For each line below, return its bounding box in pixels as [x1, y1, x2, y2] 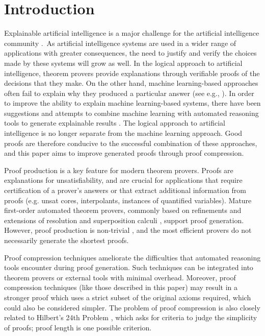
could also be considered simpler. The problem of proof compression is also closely [4, 302, 260, 313]
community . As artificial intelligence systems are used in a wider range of [4, 37, 236, 48]
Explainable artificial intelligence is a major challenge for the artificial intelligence [4, 28, 259, 38]
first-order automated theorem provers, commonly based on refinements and [4, 205, 242, 215]
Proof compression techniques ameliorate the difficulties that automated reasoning [4, 252, 261, 262]
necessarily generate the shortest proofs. [4, 235, 129, 245]
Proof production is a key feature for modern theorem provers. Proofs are [4, 164, 233, 175]
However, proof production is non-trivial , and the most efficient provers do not [4, 225, 252, 235]
